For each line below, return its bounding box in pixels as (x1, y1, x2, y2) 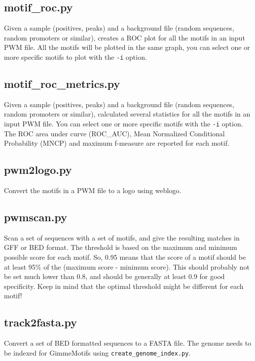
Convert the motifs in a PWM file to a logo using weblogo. (4, 185, 182, 196)
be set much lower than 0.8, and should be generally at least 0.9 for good (4, 271, 225, 281)
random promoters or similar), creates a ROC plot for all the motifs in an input (4, 32, 245, 42)
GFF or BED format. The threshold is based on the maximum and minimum (4, 242, 237, 252)
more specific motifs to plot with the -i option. (4, 51, 147, 62)
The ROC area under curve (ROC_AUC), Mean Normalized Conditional (4, 128, 225, 138)
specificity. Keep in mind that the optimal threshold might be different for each (4, 281, 244, 291)
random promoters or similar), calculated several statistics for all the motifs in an (4, 109, 251, 119)
